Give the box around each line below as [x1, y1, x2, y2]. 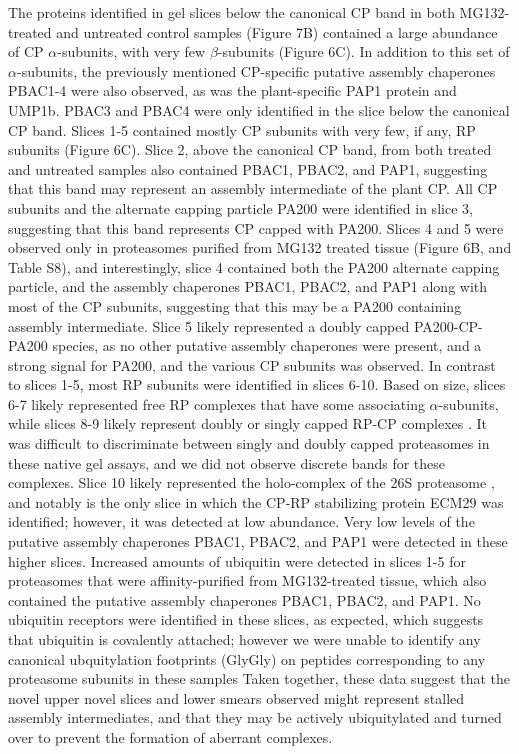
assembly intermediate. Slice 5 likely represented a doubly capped [8, 315, 410, 336]
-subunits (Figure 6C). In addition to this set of [217, 41, 510, 62]
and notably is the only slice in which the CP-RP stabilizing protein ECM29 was [8, 491, 504, 512]
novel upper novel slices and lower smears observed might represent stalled [8, 687, 465, 708]
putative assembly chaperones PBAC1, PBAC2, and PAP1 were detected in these [8, 531, 508, 552]
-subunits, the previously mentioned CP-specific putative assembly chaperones [16, 60, 496, 81]
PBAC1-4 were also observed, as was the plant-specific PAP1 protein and [8, 80, 457, 101]
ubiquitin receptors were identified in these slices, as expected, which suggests [8, 609, 484, 630]
